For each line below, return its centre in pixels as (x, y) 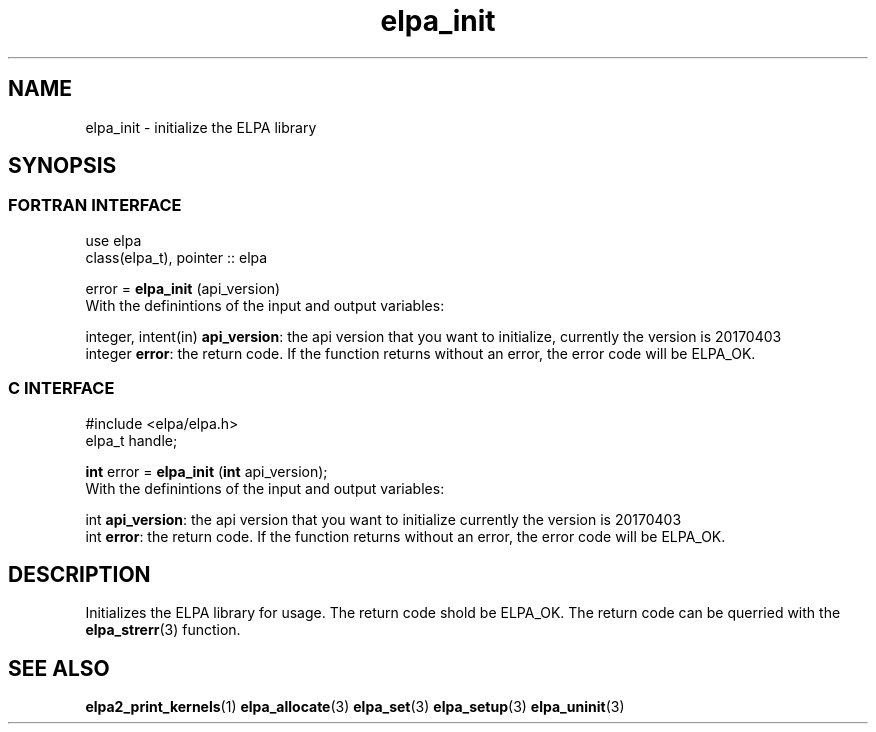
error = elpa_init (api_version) (183, 288)
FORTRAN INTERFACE (95, 205)
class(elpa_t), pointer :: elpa (176, 257)
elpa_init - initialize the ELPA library (201, 127)
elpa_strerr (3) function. (163, 630)
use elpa (113, 240)
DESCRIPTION (79, 574)
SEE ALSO (59, 668)
